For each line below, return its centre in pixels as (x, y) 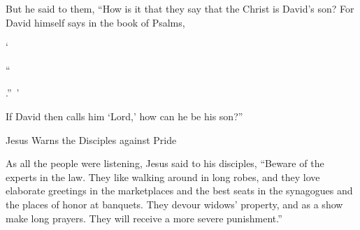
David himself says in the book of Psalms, (95, 22)
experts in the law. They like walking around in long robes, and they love (163, 177)
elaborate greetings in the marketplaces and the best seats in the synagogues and (179, 191)
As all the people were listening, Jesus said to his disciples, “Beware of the (165, 163)
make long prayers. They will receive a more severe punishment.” (144, 218)
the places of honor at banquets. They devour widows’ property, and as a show (174, 204)
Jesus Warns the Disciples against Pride (91, 139)
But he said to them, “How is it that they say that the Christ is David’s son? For (180, 8)
